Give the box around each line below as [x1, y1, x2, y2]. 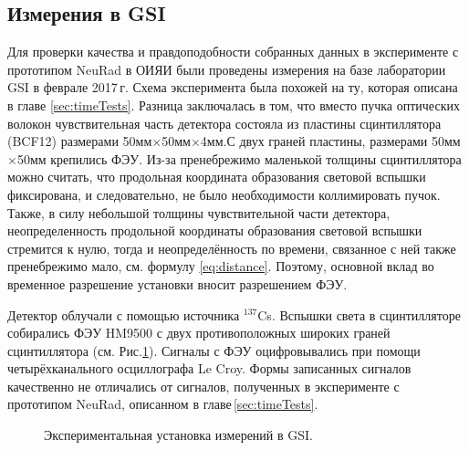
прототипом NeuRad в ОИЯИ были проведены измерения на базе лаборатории [7, 59, 446, 78]
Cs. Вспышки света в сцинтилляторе [257, 305, 461, 324]
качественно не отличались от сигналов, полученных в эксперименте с [7, 376, 400, 395]
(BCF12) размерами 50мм [7, 131, 152, 151]
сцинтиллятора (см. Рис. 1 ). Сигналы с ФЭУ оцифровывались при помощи [7, 340, 421, 360]
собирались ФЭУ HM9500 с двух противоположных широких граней [7, 323, 391, 342]
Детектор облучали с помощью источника [7, 305, 240, 324]
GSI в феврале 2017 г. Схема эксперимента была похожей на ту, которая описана [7, 78, 458, 97]
